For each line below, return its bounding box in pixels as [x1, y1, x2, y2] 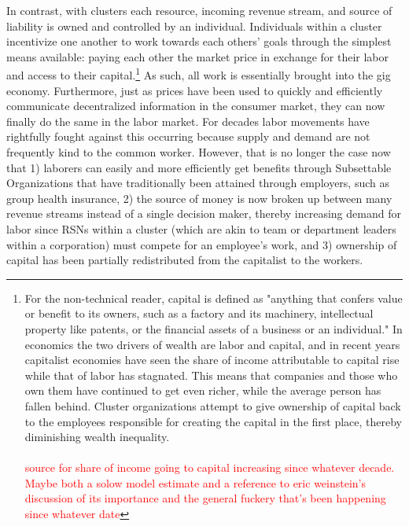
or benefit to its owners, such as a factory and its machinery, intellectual [24, 305, 374, 322]
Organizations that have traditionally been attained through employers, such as [6, 175, 390, 191]
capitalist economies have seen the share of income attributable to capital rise [24, 351, 400, 368]
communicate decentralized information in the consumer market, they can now [6, 97, 385, 114]
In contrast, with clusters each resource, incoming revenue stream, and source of [6, 2, 392, 18]
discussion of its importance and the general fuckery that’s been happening [24, 490, 386, 506]
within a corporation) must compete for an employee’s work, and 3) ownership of [6, 236, 397, 252]
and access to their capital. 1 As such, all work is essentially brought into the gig [6, 64, 391, 83]
